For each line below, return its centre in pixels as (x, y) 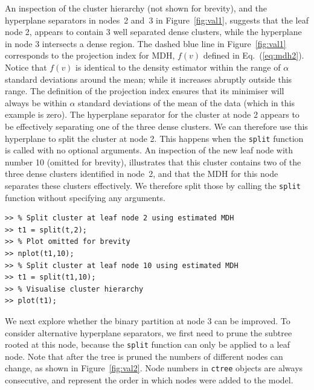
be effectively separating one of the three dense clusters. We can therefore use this (156, 126)
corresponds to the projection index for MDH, (90, 55)
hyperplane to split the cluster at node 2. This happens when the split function (154, 138)
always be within (36, 102)
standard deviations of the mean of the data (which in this (186, 102)
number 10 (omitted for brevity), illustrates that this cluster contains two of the (153, 161)
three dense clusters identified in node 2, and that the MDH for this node (142, 174)
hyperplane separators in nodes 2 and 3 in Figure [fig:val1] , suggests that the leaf (157, 20)
